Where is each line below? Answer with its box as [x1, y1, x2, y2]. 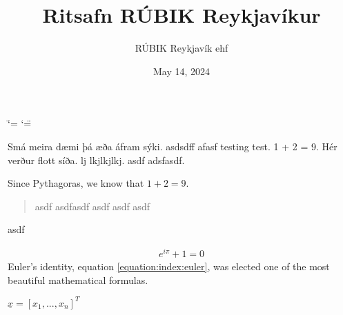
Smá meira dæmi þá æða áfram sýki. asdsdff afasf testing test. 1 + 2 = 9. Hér [8, 139, 337, 153]
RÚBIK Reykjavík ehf [135, 41, 228, 55]
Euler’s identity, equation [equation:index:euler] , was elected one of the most [8, 258, 330, 273]
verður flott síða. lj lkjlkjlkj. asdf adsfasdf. [8, 152, 185, 167]
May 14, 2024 [153, 63, 210, 78]
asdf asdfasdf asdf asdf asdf [35, 199, 150, 213]
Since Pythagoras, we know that [8, 176, 144, 190]
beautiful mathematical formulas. [8, 272, 148, 287]
